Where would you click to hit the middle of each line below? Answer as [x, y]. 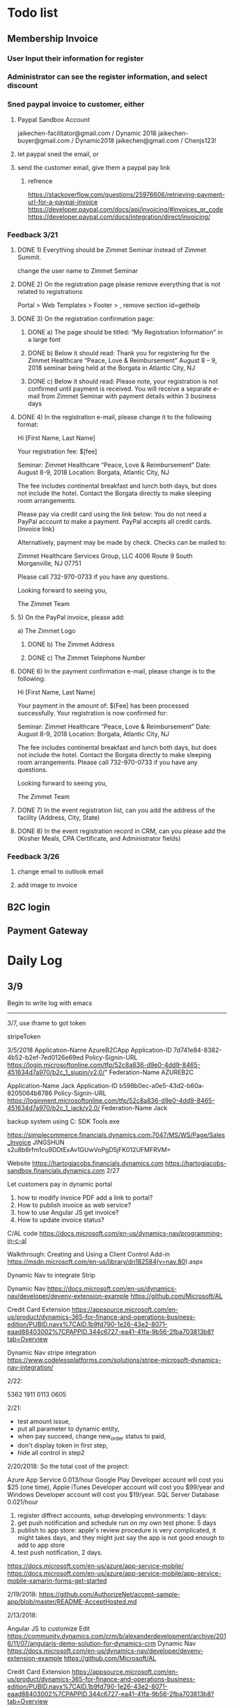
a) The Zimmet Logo [46, 631]
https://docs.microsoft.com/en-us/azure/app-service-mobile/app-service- [114, 1573]
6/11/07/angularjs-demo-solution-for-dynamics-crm [82, 1643]
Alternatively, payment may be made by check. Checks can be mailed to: [122, 543]
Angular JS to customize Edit [49, 1629]
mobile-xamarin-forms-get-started [57, 1581]
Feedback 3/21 [33, 235]
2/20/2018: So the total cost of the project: [68, 1466]
